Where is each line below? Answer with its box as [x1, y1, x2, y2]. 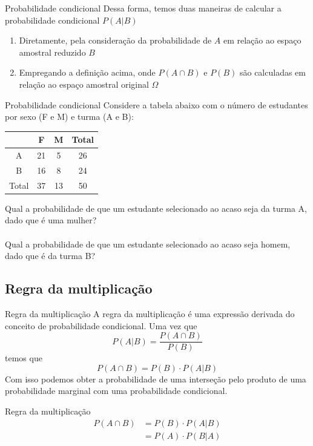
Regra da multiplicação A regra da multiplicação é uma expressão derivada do [5, 307, 295, 320]
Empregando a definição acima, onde [19, 66, 156, 79]
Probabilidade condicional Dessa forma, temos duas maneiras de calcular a [5, 2, 282, 14]
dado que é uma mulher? [5, 214, 97, 226]
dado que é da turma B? [5, 249, 96, 262]
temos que [5, 352, 42, 364]
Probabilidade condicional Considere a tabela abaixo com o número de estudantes [5, 98, 308, 111]
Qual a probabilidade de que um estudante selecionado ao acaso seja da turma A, [5, 202, 307, 214]
